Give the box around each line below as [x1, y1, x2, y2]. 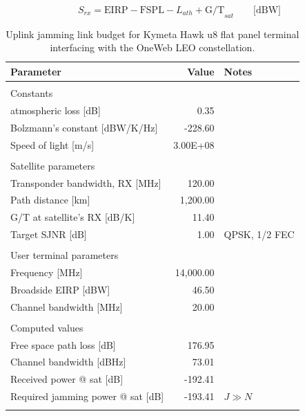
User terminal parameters [10, 248, 119, 262]
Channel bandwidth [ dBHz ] [10, 354, 126, 369]
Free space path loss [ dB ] [10, 337, 116, 352]
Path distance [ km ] [10, 192, 90, 207]
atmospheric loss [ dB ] [10, 102, 101, 117]
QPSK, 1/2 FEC [224, 227, 295, 242]
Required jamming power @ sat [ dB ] [10, 389, 164, 404]
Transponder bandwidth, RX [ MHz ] [10, 175, 161, 190]
